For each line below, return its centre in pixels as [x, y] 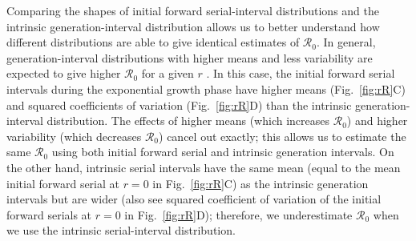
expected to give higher [64, 73]
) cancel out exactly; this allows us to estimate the [283, 136]
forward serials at [49, 214]
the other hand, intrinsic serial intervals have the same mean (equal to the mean [204, 167]
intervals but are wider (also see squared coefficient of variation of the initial [194, 199]
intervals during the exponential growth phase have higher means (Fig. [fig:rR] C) [206, 88]
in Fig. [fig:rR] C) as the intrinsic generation [261, 183]
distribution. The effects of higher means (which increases [188, 120]
